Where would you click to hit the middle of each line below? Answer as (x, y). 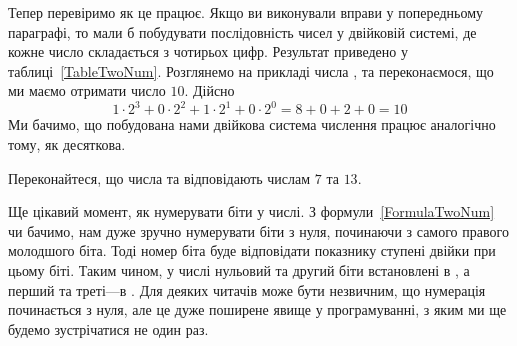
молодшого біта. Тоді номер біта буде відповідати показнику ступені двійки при (252, 250)
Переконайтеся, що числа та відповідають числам (159, 177)
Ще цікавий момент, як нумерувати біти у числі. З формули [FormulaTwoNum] (251, 211)
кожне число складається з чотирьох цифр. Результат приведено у (208, 51)
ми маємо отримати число (87, 90)
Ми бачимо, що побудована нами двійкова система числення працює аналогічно (252, 124)
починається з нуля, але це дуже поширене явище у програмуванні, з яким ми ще (257, 309)
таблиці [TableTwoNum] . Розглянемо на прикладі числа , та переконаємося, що (251, 70)
